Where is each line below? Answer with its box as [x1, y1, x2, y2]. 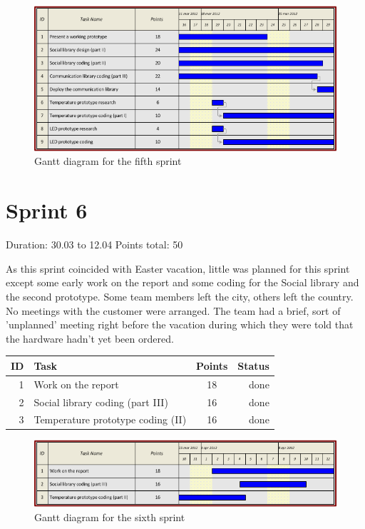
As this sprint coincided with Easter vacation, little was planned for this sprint [6, 261, 350, 276]
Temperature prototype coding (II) [34, 412, 187, 427]
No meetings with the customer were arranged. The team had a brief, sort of [6, 303, 341, 318]
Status [237, 358, 269, 373]
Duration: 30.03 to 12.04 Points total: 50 [6, 237, 183, 252]
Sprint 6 [6, 196, 88, 225]
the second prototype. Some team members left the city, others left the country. [6, 288, 354, 303]
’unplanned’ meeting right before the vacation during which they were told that [6, 317, 354, 332]
